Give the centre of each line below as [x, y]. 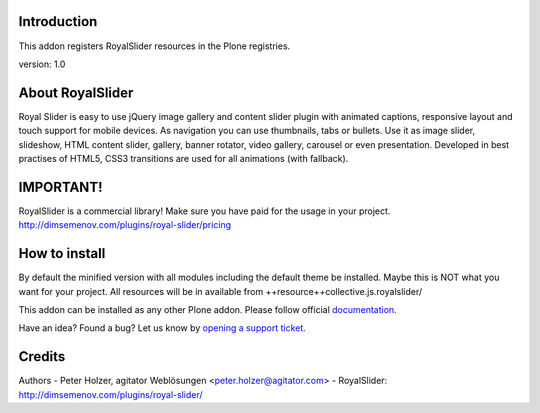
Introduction [58, 21]
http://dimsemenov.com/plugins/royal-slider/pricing [125, 225]
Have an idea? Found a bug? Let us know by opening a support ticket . [162, 328]
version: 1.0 [42, 64]
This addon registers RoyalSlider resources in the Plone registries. [154, 46]
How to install [62, 253]
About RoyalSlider [76, 92]
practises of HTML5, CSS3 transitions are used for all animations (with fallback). [183, 158]
